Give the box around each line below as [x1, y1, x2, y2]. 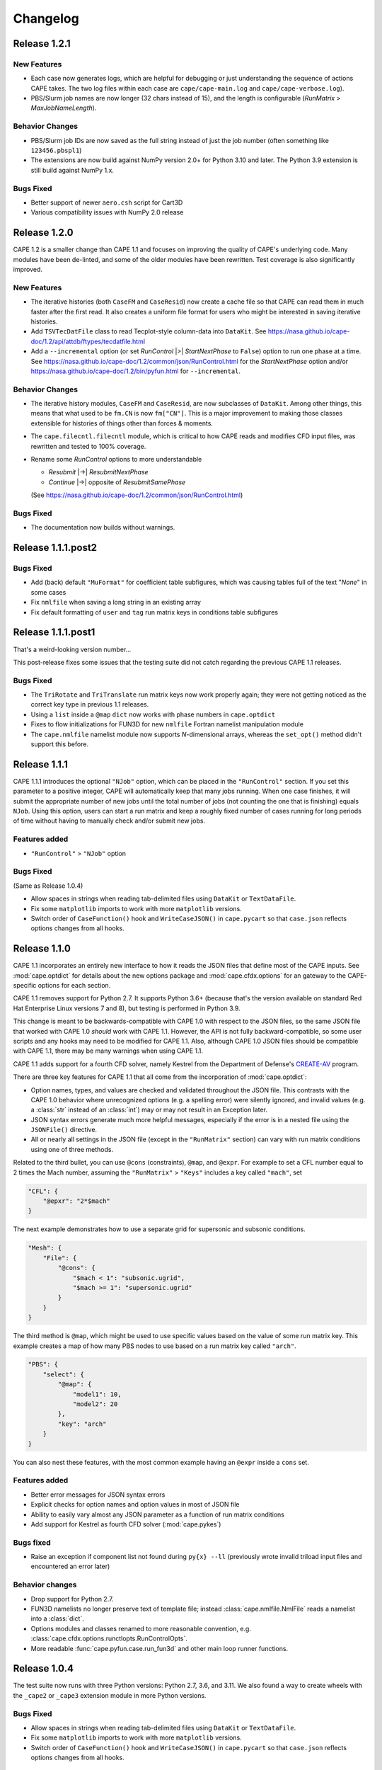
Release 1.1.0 [13, 942, 71, 955]
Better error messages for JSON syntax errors [30, 1490, 166, 1499]
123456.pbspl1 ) [30, 146, 82, 155]
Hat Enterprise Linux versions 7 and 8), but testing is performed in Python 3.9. [13, 1004, 241, 1012]
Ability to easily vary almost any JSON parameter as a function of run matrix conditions [30, 1510, 284, 1519]
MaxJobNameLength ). [30, 103, 97, 113]
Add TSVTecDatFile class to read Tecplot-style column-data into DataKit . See [30, 327, 267, 336]
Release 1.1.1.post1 [13, 627, 95, 639]
